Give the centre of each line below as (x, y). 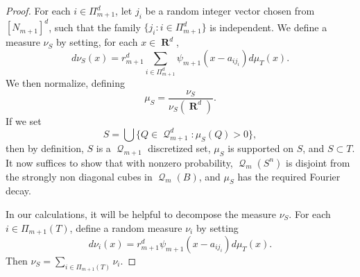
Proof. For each (38, 10)
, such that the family (95, 27)
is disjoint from (318, 162)
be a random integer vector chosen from (230, 10)
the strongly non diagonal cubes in (79, 176)
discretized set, (179, 148)
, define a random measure (126, 227)
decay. (18, 191)
